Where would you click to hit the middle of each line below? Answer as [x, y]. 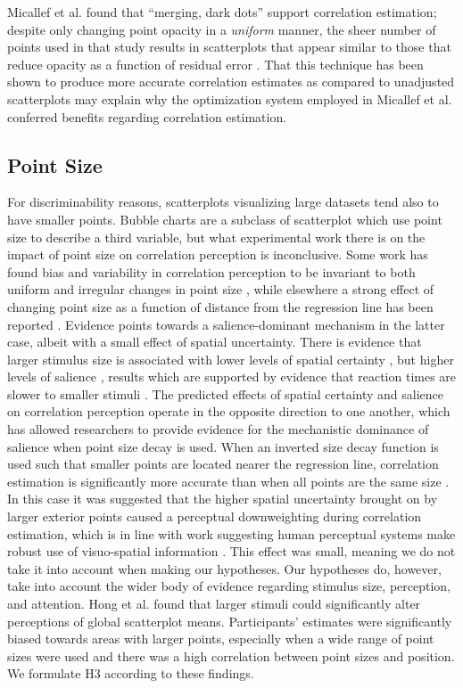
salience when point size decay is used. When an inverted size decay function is [223, 446]
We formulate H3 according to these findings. [131, 673]
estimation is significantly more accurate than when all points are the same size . [228, 481]
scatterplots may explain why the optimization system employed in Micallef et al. [230, 98]
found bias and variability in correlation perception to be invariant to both [211, 271]
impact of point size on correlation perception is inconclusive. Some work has [218, 254]
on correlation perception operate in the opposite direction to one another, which [229, 411]
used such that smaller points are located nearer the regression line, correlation [223, 464]
